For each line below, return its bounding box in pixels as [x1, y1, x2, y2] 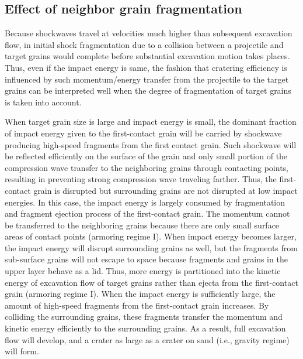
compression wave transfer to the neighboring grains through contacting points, [5, 161, 288, 173]
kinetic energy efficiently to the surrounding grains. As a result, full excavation [5, 322, 286, 334]
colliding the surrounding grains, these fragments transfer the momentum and [5, 310, 283, 323]
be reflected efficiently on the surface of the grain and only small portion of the [5, 150, 288, 162]
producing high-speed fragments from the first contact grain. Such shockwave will [5, 138, 297, 151]
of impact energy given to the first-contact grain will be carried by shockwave [5, 126, 282, 139]
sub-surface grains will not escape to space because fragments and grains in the [5, 253, 288, 265]
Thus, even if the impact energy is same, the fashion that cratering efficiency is [5, 61, 287, 73]
